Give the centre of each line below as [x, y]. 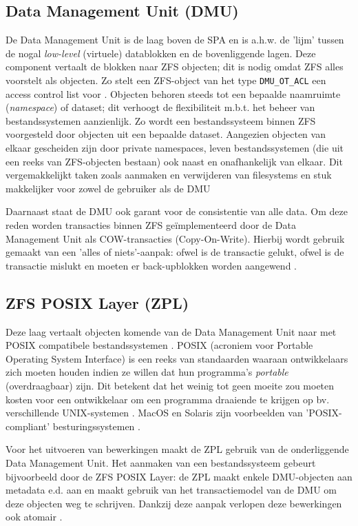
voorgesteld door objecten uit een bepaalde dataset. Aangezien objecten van [166, 134]
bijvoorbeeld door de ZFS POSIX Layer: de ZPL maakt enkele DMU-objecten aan [179, 476]
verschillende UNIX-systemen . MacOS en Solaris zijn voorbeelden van [154, 413]
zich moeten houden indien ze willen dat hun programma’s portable [147, 372]
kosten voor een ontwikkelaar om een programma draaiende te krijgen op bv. [168, 399]
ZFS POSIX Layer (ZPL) [97, 302]
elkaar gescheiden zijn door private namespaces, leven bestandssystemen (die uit [175, 148]
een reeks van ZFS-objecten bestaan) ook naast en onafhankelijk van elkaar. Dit [174, 161]
